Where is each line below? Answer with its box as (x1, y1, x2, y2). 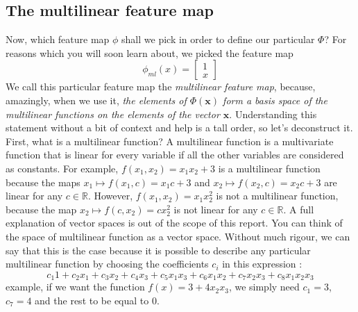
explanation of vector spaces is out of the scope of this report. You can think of (6, 215, 343, 230)
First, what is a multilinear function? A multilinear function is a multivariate (6, 133, 334, 148)
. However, (87, 188, 133, 203)
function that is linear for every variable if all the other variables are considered (6, 147, 344, 162)
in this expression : (222, 256, 302, 271)
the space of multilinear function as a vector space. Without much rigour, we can (6, 229, 350, 243)
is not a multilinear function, (216, 188, 339, 203)
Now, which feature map (6, 32, 110, 47)
